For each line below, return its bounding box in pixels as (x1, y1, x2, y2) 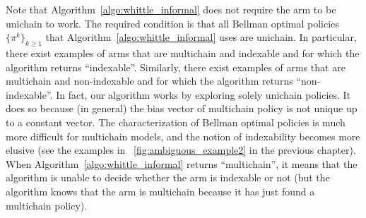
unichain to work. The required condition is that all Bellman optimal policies (6, 16, 339, 30)
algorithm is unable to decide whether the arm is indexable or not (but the (6, 170, 330, 185)
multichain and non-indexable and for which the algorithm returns (6, 73, 293, 88)
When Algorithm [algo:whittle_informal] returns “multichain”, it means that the (6, 156, 358, 171)
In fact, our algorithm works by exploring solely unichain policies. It (56, 87, 351, 102)
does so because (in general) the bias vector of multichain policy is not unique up (6, 101, 358, 116)
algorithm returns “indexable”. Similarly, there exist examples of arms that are (6, 59, 346, 74)
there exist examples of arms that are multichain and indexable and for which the (6, 45, 360, 60)
